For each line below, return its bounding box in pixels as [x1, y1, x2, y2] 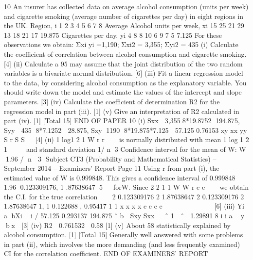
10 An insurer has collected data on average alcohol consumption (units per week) [4, 1, 249, 11]
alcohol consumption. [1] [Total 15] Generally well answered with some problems [4, 229, 243, 240]
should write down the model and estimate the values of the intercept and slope [4, 87, 242, 97]
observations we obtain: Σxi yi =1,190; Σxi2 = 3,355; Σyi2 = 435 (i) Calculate [4, 39, 238, 49]
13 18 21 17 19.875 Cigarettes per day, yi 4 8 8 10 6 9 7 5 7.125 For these [4, 30, 222, 40]
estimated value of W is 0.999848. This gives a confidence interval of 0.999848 [4, 172, 235, 182]
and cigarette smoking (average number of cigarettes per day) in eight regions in [4, 11, 243, 21]
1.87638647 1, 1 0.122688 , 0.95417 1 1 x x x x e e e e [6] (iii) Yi [4, 201, 244, 211]
